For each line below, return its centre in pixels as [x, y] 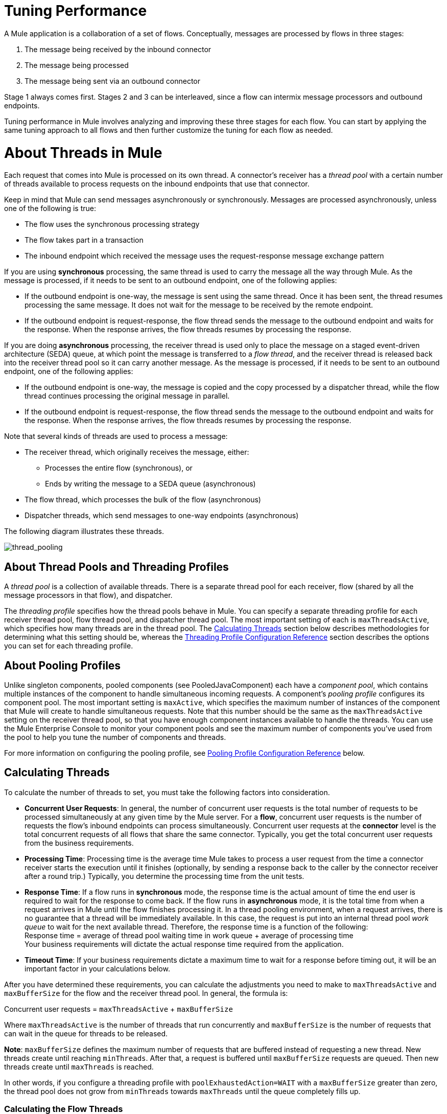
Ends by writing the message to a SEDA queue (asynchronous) [150, 484]
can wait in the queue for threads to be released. [86, 1033]
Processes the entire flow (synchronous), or [119, 468]
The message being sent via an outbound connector [113, 81]
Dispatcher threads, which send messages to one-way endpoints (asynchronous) [162, 516]
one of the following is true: [50, 208]
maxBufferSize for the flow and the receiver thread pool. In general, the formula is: [146, 993]
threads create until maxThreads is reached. [79, 1066]
